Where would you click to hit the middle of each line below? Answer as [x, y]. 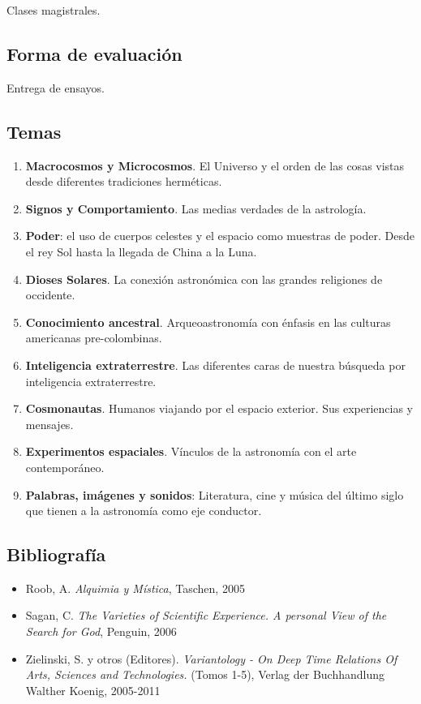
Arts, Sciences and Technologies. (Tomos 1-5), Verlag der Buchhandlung [205, 674]
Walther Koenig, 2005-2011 [93, 690]
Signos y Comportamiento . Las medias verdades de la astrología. [196, 208]
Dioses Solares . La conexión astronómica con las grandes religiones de [204, 279]
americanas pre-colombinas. [94, 338]
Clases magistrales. [54, 10]
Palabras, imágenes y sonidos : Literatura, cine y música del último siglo [215, 494]
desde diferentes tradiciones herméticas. [124, 181]
